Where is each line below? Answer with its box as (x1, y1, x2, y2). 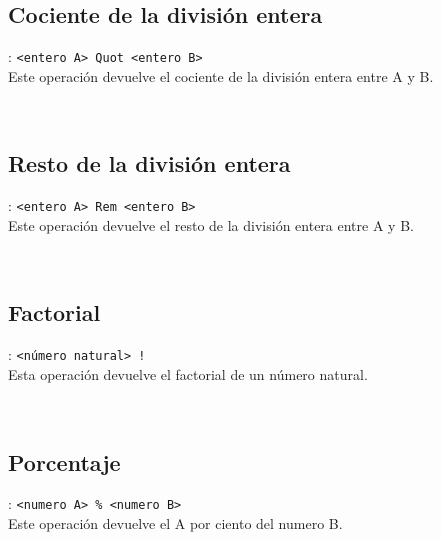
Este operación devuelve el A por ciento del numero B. (8, 513, 343, 533)
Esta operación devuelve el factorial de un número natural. (8, 363, 368, 384)
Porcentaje (8, 446, 121, 477)
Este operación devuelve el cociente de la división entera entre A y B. (8, 65, 434, 86)
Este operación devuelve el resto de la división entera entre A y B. (8, 214, 414, 235)
